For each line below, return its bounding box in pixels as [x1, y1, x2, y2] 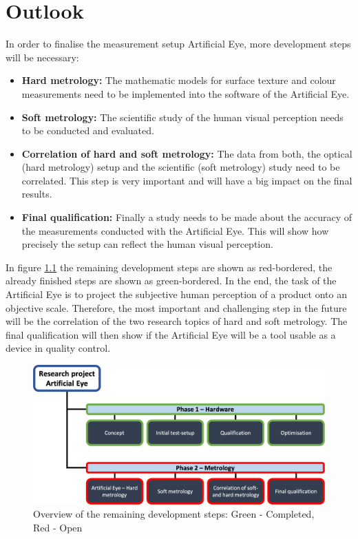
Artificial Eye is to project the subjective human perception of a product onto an [6, 287, 347, 302]
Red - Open [33, 520, 83, 535]
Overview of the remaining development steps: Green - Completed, [33, 507, 315, 521]
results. [21, 187, 52, 201]
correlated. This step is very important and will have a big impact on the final [21, 173, 352, 187]
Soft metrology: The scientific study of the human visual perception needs [21, 109, 344, 124]
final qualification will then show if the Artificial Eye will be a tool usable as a [6, 327, 336, 341]
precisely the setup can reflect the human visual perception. [21, 237, 273, 251]
